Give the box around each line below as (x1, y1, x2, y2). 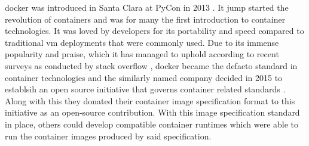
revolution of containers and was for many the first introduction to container (5, 13, 286, 25)
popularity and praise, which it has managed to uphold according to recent (5, 48, 279, 60)
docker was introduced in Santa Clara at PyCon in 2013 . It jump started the (5, 1, 289, 13)
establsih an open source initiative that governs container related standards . (5, 83, 286, 95)
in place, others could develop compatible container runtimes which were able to (5, 117, 299, 130)
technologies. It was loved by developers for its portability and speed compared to (5, 24, 304, 37)
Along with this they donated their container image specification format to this (5, 94, 295, 107)
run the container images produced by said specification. (5, 129, 212, 142)
